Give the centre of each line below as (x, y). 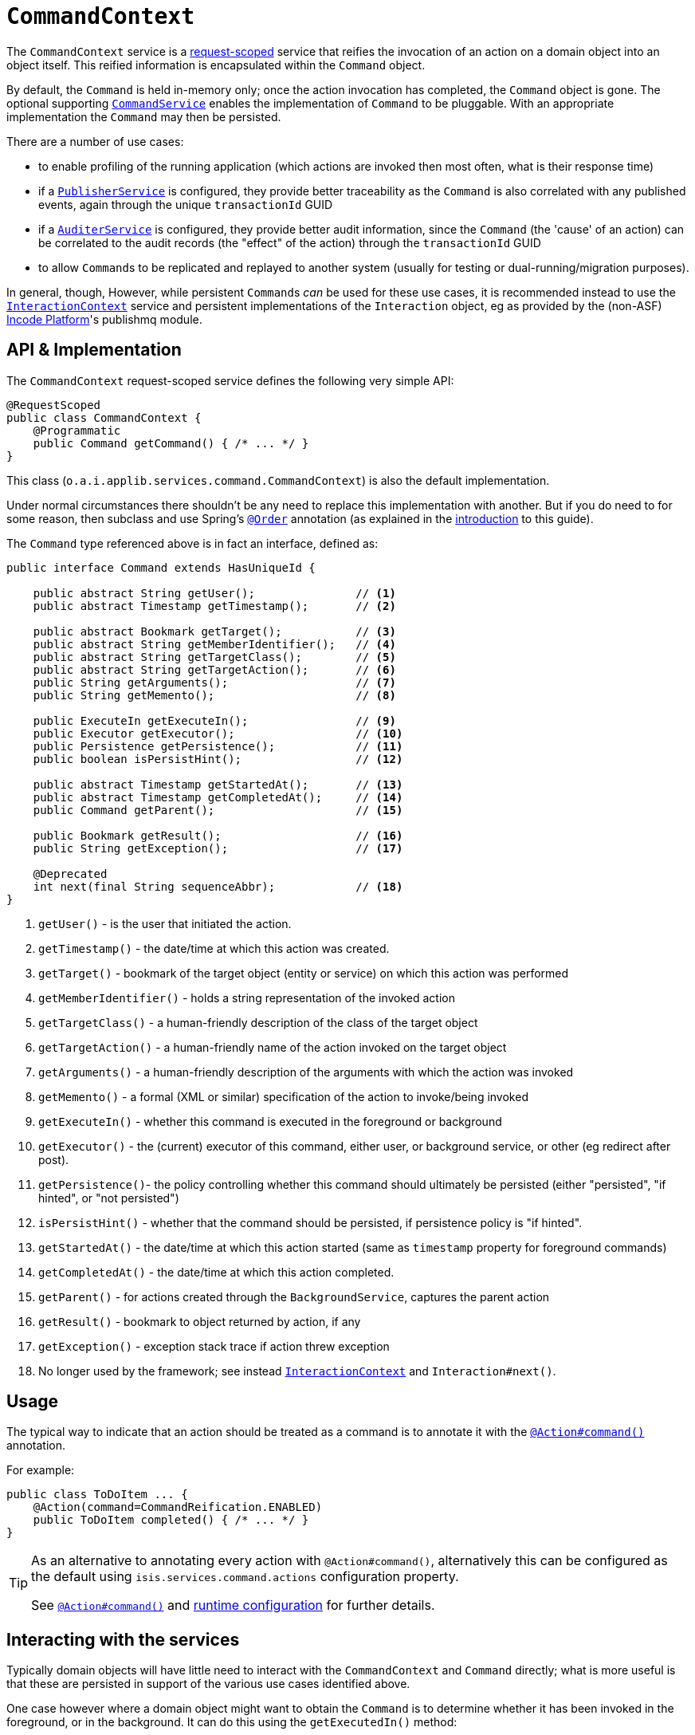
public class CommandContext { (104, 417)
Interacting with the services (123, 1639)
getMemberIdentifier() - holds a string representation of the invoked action (247, 997)
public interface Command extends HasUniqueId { (161, 567)
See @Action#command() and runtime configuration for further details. (233, 1605)
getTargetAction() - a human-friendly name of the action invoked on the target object (273, 1047)
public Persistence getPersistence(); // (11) (218, 746)
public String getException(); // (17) (218, 848)
